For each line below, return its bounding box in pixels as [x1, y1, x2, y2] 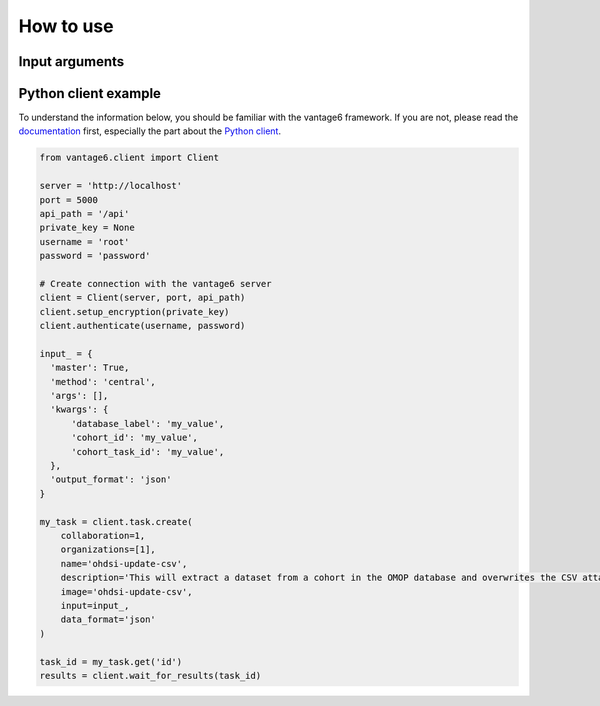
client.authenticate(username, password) [39, 320, 246, 332]
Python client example [18, 85, 162, 102]
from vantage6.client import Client [39, 152, 220, 164]
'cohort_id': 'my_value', [71, 432, 199, 444]
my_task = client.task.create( [39, 516, 194, 527]
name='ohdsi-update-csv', [60, 558, 188, 569]
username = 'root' [39, 236, 130, 247]
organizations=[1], [60, 544, 157, 555]
